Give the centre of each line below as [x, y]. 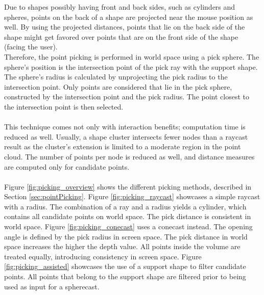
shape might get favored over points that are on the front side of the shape [121, 36]
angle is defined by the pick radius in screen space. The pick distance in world [126, 236]
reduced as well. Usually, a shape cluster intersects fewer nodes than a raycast [126, 136]
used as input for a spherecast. [52, 286]
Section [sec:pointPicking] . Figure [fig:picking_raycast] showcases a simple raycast [132, 196]
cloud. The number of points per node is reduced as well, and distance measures [129, 156]
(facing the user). [31, 47]
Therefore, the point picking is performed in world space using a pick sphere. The [132, 56]
